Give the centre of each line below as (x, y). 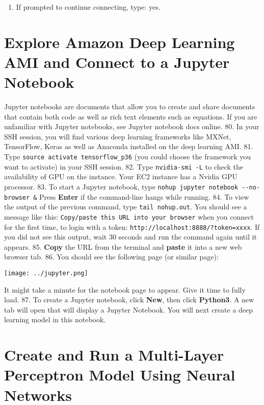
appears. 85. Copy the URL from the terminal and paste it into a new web (123, 246)
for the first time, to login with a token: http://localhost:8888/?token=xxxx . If (132, 227)
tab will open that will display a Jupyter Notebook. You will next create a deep (129, 309)
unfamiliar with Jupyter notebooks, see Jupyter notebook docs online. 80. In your (132, 126)
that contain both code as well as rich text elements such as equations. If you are (131, 116)
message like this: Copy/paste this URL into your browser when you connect (129, 216)
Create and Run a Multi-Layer (114, 355)
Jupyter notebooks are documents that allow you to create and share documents (130, 106)
